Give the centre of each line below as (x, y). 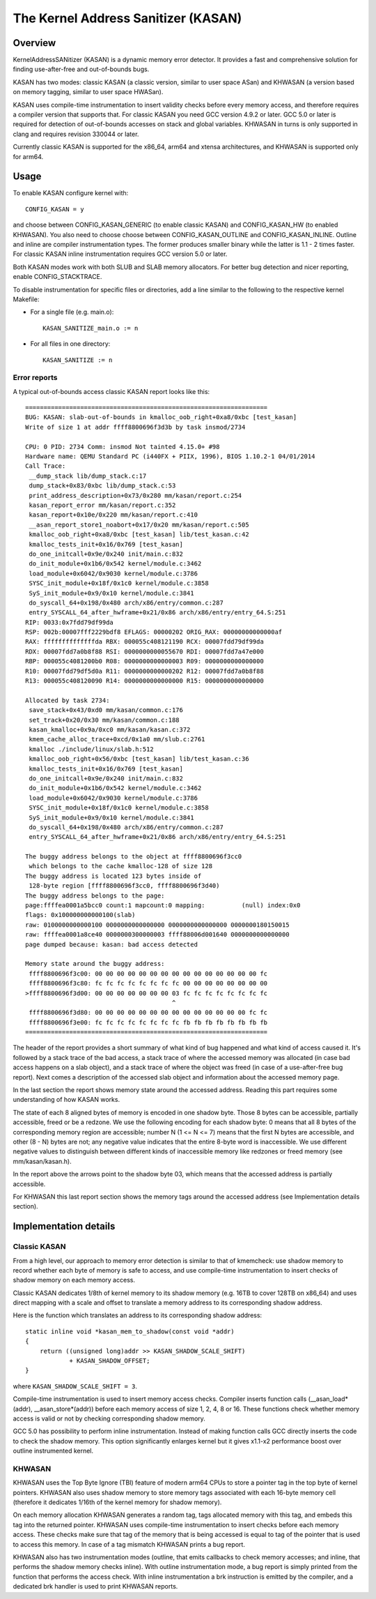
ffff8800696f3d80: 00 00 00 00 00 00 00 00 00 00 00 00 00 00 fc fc (148, 1013)
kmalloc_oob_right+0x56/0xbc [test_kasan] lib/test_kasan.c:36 (139, 759)
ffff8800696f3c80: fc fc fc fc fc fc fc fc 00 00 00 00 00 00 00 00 (148, 984)
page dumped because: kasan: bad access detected (112, 944)
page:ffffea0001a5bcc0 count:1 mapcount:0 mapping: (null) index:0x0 (163, 905)
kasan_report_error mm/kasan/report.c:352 (102, 505)
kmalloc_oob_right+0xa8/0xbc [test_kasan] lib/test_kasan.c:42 (139, 535)
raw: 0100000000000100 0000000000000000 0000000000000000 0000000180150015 (157, 925)
